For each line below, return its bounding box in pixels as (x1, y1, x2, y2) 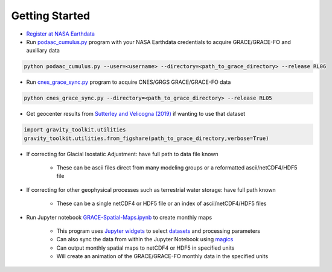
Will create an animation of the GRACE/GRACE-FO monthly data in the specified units (56, 253, 269, 260)
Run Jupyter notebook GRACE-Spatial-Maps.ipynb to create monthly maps (26, 213, 212, 221)
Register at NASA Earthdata (26, 30, 95, 37)
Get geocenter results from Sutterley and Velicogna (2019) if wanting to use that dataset (26, 110, 246, 118)
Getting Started (11, 9, 91, 22)
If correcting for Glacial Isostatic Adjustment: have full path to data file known (26, 150, 219, 157)
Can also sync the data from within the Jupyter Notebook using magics (56, 236, 234, 243)
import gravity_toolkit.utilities (24, 127, 126, 133)
